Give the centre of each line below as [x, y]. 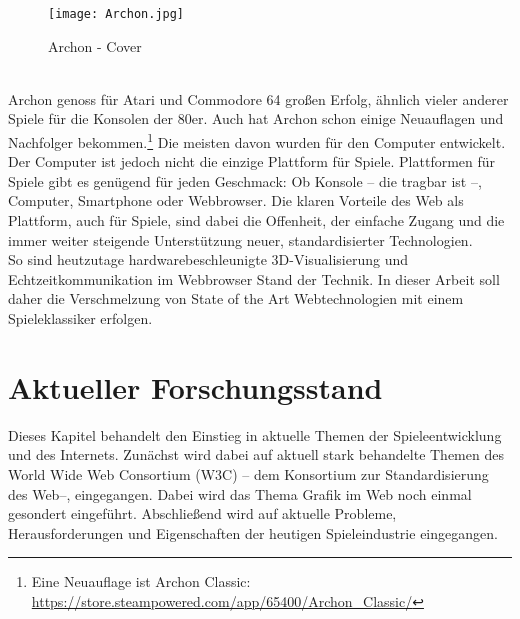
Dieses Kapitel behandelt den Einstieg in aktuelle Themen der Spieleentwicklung [255, 434]
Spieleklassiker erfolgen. [80, 318]
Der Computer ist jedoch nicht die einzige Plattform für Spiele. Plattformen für [252, 161]
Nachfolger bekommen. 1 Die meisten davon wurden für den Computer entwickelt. [257, 140]
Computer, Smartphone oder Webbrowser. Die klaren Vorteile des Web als [236, 200]
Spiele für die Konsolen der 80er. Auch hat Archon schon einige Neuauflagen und [256, 118]
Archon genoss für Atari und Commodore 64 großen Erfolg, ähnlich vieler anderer [258, 98]
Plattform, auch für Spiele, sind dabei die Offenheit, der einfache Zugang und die [256, 220]
